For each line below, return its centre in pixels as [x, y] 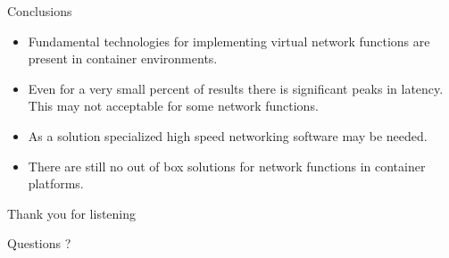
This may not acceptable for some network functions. [173, 106]
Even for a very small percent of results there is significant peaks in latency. [236, 88]
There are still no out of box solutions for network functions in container [227, 166]
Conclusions [40, 11]
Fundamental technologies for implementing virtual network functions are [229, 41]
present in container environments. [123, 58]
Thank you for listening [72, 213]
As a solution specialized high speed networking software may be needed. [228, 135]
